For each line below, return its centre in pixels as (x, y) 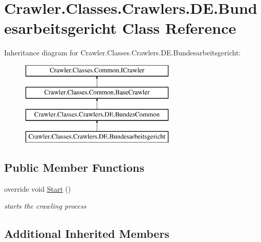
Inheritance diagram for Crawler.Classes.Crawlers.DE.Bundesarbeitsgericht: (123, 53)
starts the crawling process (45, 206)
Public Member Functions (74, 167)
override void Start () (38, 188)
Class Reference (179, 28)
